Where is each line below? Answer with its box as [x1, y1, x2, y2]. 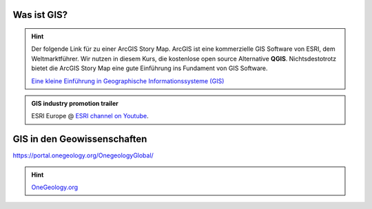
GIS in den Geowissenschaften [12, 133, 147, 145]
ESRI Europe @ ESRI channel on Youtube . [31, 112, 149, 120]
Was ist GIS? [12, 9, 68, 21]
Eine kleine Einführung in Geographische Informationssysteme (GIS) [31, 76, 225, 85]
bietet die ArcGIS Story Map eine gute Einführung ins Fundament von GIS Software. [31, 64, 268, 72]
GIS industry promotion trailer [31, 99, 118, 107]
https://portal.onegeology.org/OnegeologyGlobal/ [12, 151, 154, 159]
